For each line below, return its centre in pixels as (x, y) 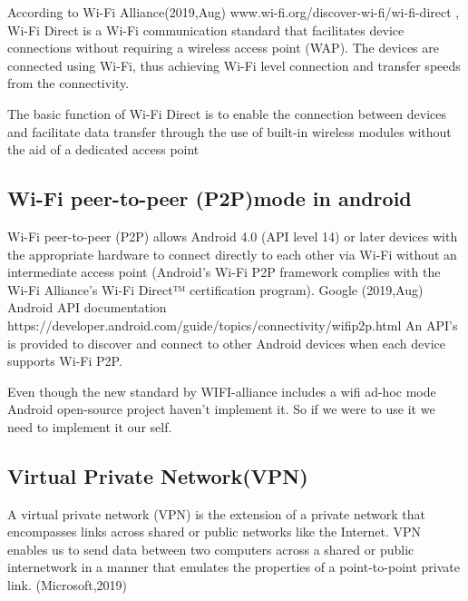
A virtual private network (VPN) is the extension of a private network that (216, 513)
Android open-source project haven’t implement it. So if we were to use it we (221, 409)
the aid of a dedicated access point (103, 149)
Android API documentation (87, 307)
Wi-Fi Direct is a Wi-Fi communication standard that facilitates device (206, 30)
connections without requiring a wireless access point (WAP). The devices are (223, 48)
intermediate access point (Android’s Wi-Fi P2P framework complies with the (224, 272)
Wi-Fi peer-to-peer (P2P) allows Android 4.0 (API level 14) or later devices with (233, 236)
